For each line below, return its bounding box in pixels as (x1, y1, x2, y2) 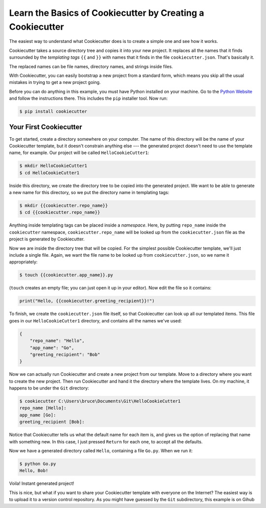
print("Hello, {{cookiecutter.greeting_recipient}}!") (19, 298, 155, 304)
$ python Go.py (19, 461, 56, 467)
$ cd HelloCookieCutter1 (19, 170, 80, 175)
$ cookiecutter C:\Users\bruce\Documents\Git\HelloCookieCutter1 (19, 398, 181, 404)
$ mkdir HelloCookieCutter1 (19, 163, 87, 169)
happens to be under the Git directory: (9, 385, 89, 391)
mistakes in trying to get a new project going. (9, 79, 101, 85)
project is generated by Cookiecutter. (9, 236, 85, 242)
